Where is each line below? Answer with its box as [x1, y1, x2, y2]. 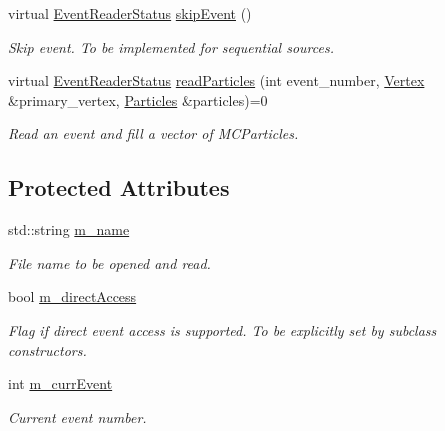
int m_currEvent [8, 373, 113, 394]
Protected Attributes [8, 172, 230, 203]
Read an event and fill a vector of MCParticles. [8, 123, 299, 144]
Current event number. [8, 406, 147, 427]
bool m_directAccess [8, 286, 137, 307]
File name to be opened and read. [8, 252, 211, 273]
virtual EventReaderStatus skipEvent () [8, 3, 252, 23]
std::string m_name [8, 219, 130, 240]
